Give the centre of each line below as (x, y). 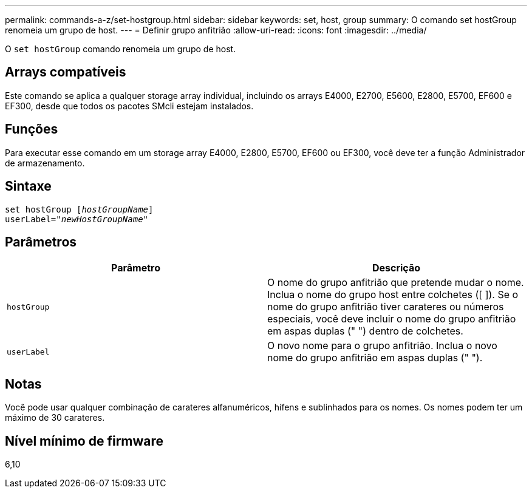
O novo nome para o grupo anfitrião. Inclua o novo (382, 346)
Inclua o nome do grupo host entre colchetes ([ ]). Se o (393, 295)
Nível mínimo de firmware (84, 441)
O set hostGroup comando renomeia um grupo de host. (121, 49)
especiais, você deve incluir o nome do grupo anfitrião (392, 319)
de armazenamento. (45, 163)
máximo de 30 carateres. (55, 418)
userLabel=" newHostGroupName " (77, 219)
